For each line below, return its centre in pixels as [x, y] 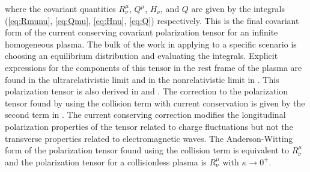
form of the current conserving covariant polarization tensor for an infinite [141, 32]
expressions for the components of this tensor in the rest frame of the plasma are [153, 67]
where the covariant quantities [60, 8]
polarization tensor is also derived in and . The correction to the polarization [147, 91]
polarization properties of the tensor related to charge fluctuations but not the [149, 126]
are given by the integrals [238, 8]
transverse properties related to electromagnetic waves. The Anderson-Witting [149, 138]
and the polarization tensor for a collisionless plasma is [106, 161]
